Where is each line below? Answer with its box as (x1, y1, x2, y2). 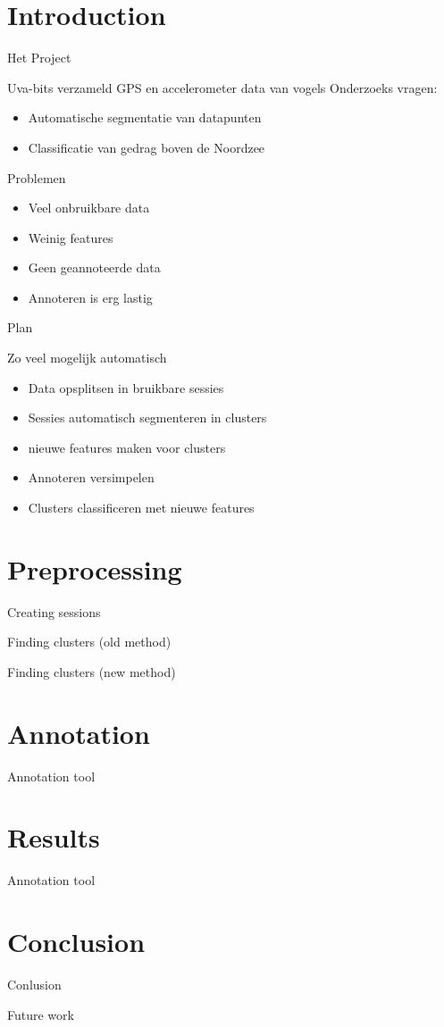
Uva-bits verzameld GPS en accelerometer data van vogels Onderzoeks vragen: (7, 78, 438, 96)
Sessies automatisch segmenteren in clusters (28, 408, 267, 427)
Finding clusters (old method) (7, 632, 172, 651)
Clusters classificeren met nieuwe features (28, 498, 255, 517)
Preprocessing (7, 550, 182, 587)
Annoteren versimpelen (28, 468, 155, 487)
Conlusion (7, 975, 62, 994)
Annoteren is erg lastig (28, 288, 153, 306)
